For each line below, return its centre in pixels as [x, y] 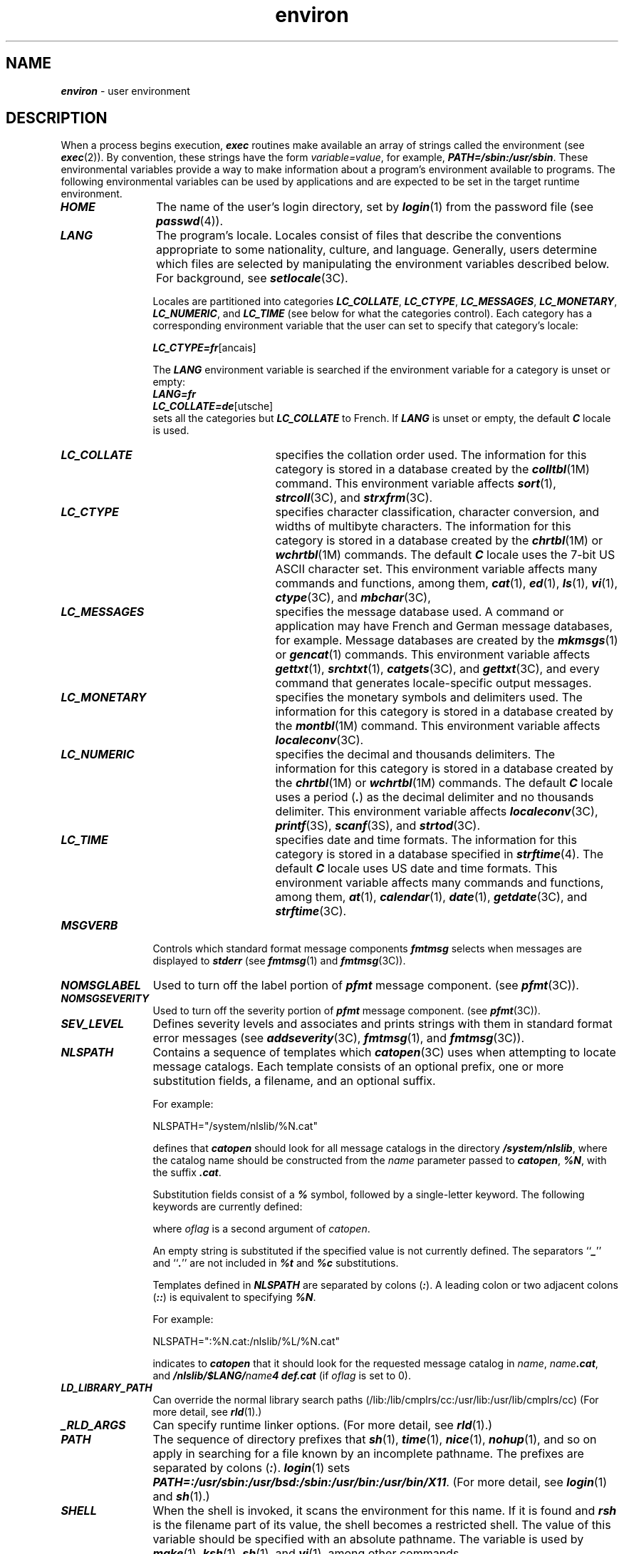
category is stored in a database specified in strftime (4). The [440, 854]
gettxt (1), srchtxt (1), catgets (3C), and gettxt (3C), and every [437, 669]
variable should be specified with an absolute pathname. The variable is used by [368, 1539]
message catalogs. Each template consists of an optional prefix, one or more [358, 1067]
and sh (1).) [181, 1497]
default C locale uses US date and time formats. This [416, 869]
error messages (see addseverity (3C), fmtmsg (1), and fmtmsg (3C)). [338, 1038]
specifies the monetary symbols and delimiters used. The [429, 698]
